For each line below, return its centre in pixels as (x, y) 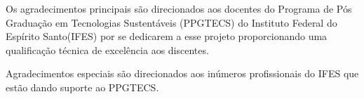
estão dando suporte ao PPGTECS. (82, 87)
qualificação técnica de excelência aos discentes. (107, 49)
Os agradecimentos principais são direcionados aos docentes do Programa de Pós (179, 8)
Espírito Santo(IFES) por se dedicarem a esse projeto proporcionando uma (167, 36)
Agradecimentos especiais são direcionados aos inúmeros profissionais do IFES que (182, 73)
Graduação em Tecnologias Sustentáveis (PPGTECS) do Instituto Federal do (171, 22)
